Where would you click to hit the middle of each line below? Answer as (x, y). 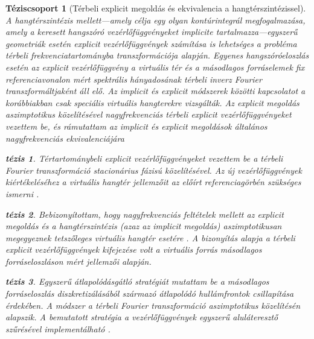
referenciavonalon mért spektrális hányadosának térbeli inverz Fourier (134, 79)
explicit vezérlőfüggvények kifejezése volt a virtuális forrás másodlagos (134, 249)
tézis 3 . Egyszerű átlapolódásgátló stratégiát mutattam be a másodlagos (137, 281)
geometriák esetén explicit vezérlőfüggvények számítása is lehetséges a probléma (151, 43)
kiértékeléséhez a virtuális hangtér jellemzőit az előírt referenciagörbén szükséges (153, 182)
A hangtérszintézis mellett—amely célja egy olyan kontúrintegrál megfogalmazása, (155, 20)
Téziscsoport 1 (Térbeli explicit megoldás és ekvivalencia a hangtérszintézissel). (156, 8)
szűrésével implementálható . (58, 328)
